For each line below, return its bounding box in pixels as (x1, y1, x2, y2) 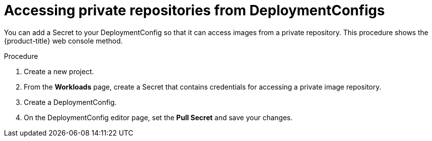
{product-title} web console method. (4, 36, 123, 45)
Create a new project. (24, 67, 94, 76)
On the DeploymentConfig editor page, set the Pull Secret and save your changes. (24, 113, 293, 122)
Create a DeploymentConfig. (24, 97, 117, 106)
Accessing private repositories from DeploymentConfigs (4, 2, 385, 19)
